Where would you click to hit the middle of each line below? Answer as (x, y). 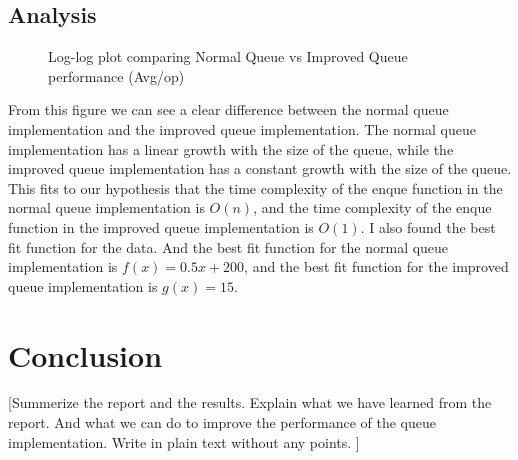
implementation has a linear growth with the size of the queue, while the (231, 148)
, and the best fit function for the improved (376, 266)
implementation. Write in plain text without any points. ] (184, 441)
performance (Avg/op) (116, 75)
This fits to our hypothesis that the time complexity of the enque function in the (255, 187)
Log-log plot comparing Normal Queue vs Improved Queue (228, 56)
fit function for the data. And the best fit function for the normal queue (228, 246)
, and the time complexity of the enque (372, 207)
